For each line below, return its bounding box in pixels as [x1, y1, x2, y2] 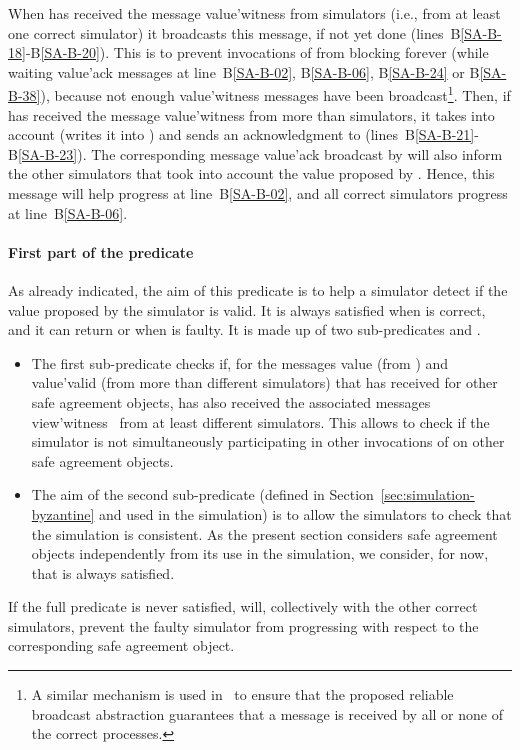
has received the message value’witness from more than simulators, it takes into [8, 104, 495, 125]
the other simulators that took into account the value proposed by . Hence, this [8, 163, 495, 184]
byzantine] [31, 503, 95, 524]
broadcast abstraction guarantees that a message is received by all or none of [31, 703, 503, 724]
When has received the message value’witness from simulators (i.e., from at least [8, 3, 501, 23]
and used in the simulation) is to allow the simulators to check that [99, 503, 512, 524]
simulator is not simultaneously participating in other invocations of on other [31, 431, 505, 452]
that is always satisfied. [31, 562, 175, 583]
